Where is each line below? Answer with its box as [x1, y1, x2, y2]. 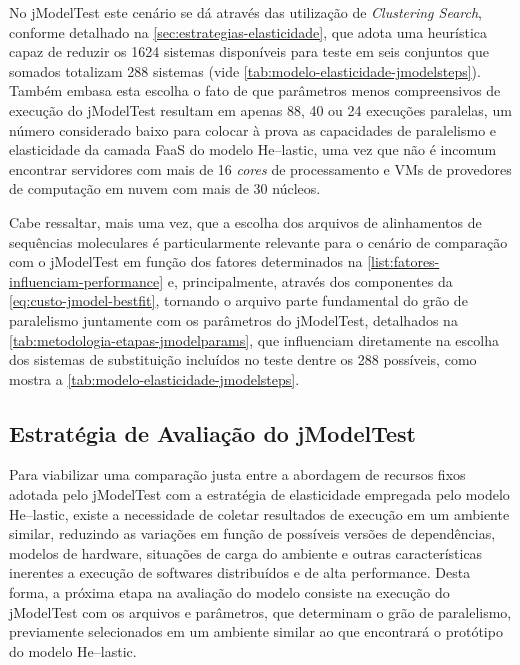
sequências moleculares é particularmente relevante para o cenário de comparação [9, 231, 508, 252]
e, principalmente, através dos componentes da [167, 270, 453, 291]
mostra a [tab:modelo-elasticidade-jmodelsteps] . [9, 368, 300, 389]
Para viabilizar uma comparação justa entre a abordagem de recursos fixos [9, 464, 466, 485]
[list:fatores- [367, 251, 440, 272]
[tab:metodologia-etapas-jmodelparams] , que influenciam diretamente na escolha [9, 329, 499, 350]
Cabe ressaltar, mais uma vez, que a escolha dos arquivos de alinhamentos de [9, 211, 482, 232]
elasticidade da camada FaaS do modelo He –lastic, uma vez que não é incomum [9, 139, 497, 160]
